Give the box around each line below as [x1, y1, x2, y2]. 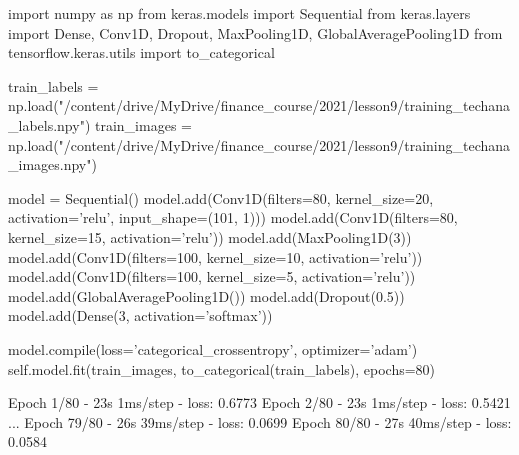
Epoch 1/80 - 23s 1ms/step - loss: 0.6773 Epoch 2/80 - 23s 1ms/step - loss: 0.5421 [8, 392, 511, 413]
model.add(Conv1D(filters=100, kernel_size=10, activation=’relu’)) [8, 246, 423, 267]
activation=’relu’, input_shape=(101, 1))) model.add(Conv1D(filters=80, [8, 207, 458, 228]
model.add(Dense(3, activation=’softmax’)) [8, 305, 273, 326]
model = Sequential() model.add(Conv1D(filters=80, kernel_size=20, [8, 187, 434, 208]
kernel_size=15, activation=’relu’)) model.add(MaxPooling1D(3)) [8, 226, 412, 247]
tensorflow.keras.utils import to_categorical [8, 42, 275, 63]
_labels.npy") [8, 114, 91, 135]
